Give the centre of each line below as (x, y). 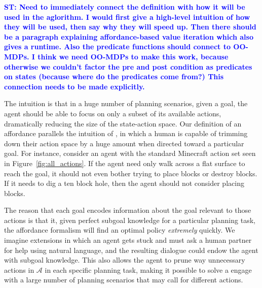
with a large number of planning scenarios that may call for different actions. (124, 280)
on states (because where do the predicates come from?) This (114, 76)
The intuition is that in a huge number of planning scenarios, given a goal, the (126, 103)
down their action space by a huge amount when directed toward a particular (124, 143)
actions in (19, 269)
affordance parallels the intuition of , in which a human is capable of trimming (126, 133)
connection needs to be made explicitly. (74, 86)
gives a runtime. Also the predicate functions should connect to (117, 46)
